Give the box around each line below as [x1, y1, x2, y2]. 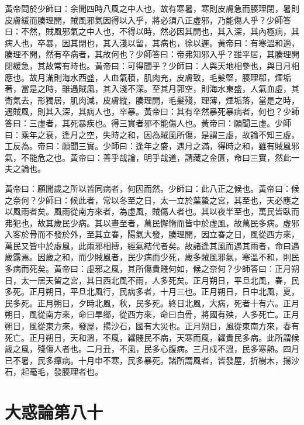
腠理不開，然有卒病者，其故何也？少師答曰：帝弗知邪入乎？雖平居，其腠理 [5, 48, 291, 60]
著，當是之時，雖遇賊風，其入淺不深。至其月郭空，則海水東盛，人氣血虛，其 [5, 82, 299, 95]
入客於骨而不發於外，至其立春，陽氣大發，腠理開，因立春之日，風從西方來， [5, 228, 299, 240]
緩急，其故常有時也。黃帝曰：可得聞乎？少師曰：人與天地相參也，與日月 [12, 59, 291, 71]
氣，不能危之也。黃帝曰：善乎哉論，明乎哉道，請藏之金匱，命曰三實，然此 [5, 151, 291, 163]
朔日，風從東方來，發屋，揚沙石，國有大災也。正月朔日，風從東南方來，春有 [5, 320, 299, 332]
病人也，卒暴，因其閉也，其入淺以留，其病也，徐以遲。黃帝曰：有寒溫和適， [5, 36, 299, 49]
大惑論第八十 [5, 400, 103, 424]
